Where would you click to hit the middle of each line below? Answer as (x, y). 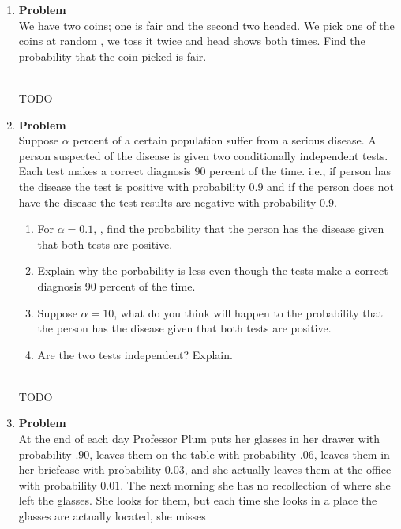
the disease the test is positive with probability (132, 186)
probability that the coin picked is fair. (112, 56)
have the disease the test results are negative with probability (167, 202)
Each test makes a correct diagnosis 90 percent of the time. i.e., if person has (205, 171)
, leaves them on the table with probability (193, 454)
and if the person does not (330, 186)
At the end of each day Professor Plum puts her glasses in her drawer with (199, 439)
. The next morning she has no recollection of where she (255, 484)
